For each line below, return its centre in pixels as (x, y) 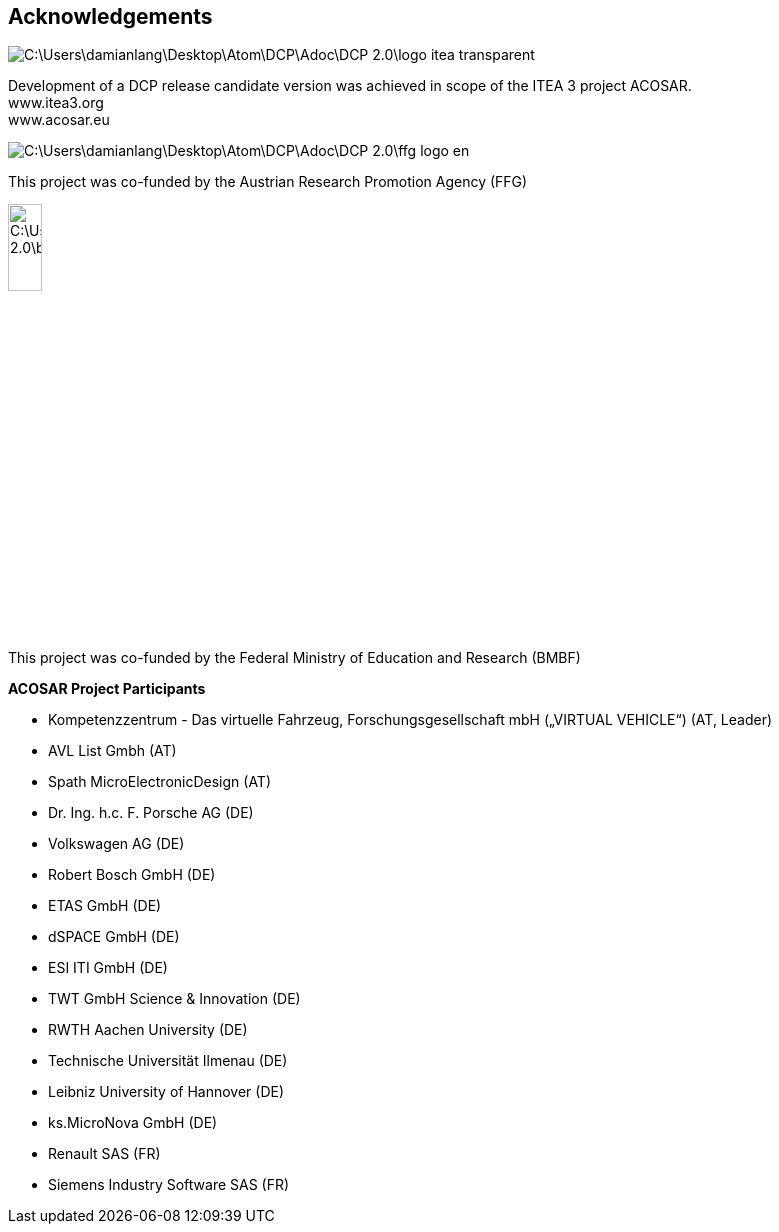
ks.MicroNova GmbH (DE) (133, 1122)
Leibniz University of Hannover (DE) (166, 1091)
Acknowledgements (110, 16)
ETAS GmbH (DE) (105, 905)
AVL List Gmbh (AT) (112, 750)
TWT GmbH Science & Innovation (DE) (174, 998)
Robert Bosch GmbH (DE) (132, 874)
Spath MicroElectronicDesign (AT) (160, 781)
